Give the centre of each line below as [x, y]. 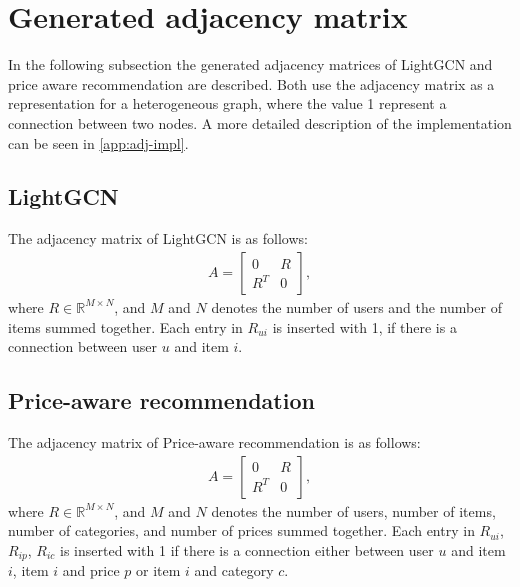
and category [234, 570]
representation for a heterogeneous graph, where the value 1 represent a [227, 103]
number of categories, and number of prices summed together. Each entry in [241, 530]
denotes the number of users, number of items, [353, 510]
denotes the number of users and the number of [356, 306]
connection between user [83, 346]
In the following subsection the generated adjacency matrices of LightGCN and [250, 64]
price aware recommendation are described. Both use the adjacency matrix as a [251, 83]
